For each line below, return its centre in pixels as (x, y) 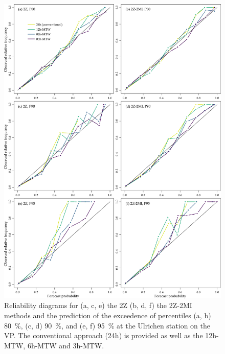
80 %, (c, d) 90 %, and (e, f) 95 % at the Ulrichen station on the (107, 325)
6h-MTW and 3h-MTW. (66, 345)
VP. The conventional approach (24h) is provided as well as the (104, 335)
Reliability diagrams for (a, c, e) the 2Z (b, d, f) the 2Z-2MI (98, 305)
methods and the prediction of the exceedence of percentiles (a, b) (108, 315)
